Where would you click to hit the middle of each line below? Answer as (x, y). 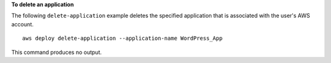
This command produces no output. (57, 52)
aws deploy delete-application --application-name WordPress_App (123, 39)
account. (22, 24)
